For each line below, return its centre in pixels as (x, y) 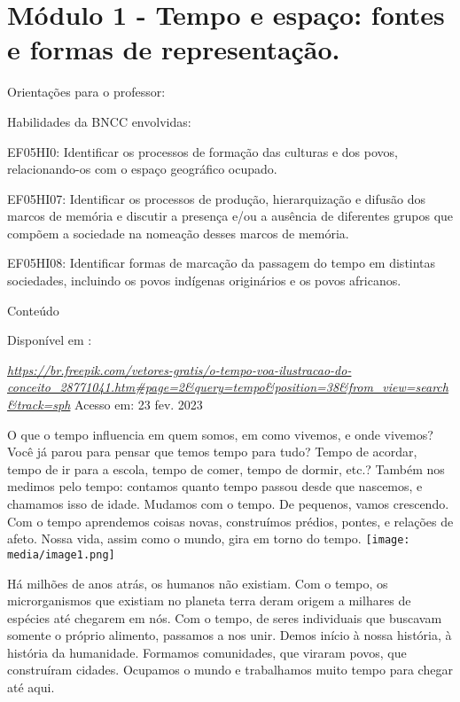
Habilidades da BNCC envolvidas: (99, 121)
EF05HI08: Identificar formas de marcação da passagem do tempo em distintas (222, 263)
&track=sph (39, 405)
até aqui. (31, 687)
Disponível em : (50, 340)
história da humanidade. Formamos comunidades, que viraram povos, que (207, 652)
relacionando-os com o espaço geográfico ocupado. (142, 169)
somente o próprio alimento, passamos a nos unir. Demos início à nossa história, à (230, 635)
